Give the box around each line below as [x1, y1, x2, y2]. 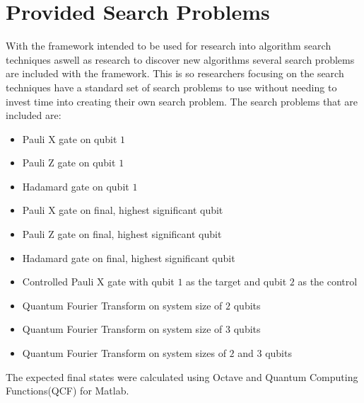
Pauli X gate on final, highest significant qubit [22, 203, 223, 217]
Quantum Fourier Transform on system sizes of [22, 346, 226, 361]
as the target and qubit [186, 274, 287, 289]
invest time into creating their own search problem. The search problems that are [6, 93, 358, 108]
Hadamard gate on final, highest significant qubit [22, 250, 235, 265]
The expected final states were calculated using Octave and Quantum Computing [6, 369, 358, 384]
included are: [6, 108, 61, 123]
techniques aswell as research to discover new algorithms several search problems [6, 52, 355, 67]
